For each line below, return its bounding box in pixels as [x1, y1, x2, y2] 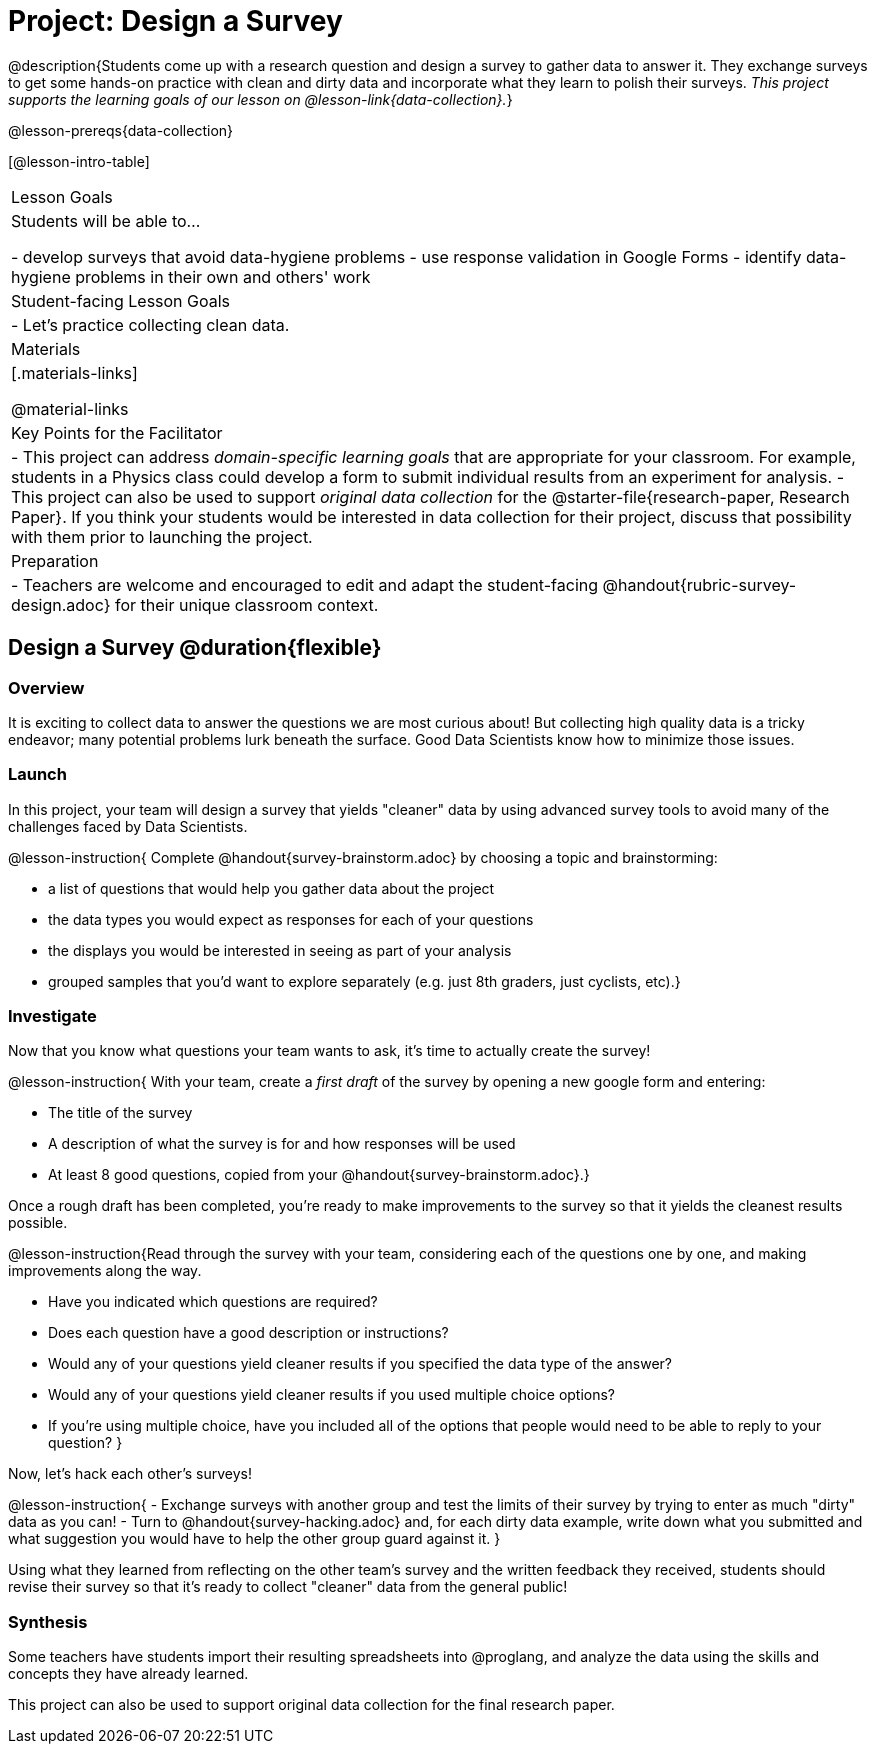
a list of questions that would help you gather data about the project [48, 879, 495, 897]
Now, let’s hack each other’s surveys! [8, 1465, 252, 1483]
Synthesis [8, 1611, 88, 1632]
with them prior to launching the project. [11, 526, 313, 547]
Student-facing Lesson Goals [11, 290, 231, 311]
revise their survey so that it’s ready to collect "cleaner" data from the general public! [8, 1578, 568, 1596]
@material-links [11, 398, 129, 419]
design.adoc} [11, 594, 111, 615]
